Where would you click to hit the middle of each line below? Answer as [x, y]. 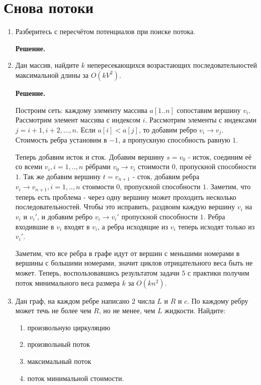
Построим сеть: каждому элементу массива [81, 110]
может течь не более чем [53, 310]
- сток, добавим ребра [166, 176]
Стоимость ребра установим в [61, 140]
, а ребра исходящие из [133, 226]
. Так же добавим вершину [60, 176]
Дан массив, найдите [47, 65]
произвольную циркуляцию [69, 327]
